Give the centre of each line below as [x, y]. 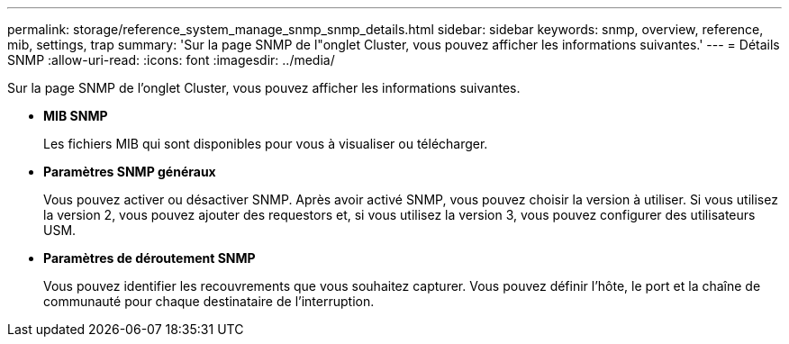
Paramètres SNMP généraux [130, 172]
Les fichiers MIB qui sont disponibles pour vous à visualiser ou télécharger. [266, 144]
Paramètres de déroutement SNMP [150, 258]
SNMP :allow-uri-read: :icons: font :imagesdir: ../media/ [171, 60]
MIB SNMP [76, 116]
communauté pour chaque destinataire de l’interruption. [209, 301]
